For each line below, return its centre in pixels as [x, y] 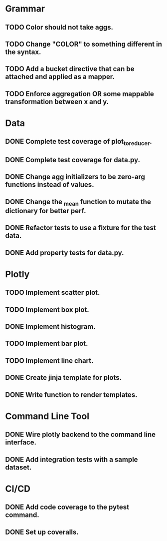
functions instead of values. [50, 185]
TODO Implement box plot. [47, 310]
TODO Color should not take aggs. [59, 27]
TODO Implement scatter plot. [53, 293]
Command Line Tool [47, 416]
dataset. [18, 467]
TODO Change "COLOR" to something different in [83, 44]
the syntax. [23, 52]
